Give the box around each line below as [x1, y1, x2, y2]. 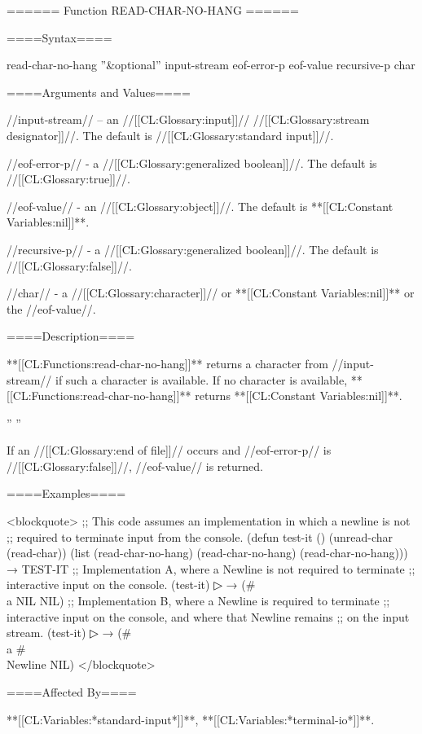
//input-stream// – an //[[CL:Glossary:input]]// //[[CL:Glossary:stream [7, 111, 370, 128]
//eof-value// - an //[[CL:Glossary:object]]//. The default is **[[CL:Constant [7, 197, 393, 214]
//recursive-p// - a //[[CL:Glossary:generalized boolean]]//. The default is [7, 240, 379, 257]
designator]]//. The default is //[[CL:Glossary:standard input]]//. [7, 126, 334, 143]
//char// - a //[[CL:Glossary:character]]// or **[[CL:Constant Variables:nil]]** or [7, 284, 415, 301]
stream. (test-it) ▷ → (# [7, 624, 132, 641]
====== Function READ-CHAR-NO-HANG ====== [7, 2, 299, 18]
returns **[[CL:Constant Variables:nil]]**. [195, 387, 402, 404]
